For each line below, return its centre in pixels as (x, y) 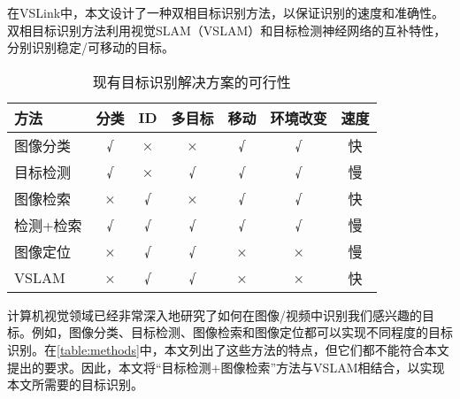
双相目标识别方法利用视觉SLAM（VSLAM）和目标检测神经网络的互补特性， (227, 30)
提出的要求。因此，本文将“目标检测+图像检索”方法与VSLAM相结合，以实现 (226, 367)
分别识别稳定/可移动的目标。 (91, 47)
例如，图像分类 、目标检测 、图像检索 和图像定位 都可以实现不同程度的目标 (242, 332)
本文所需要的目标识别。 (75, 384)
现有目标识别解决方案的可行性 (192, 81)
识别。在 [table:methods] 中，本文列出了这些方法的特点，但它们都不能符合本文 (228, 349)
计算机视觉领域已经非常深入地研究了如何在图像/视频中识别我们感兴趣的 (215, 315)
